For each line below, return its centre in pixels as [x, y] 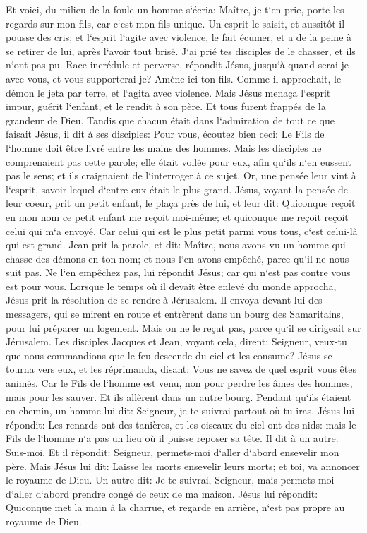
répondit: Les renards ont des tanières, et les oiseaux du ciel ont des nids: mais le [181, 424]
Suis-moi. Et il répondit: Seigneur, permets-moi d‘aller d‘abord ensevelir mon [173, 452]
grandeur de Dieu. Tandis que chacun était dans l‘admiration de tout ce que [170, 120]
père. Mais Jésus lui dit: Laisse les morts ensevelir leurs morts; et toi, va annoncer [183, 466]
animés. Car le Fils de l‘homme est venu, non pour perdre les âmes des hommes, [179, 383]
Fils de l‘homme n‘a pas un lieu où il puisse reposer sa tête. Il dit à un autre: [172, 438]
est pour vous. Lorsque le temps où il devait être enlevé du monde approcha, [171, 286]
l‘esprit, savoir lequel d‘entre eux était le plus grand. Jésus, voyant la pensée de [177, 189]
